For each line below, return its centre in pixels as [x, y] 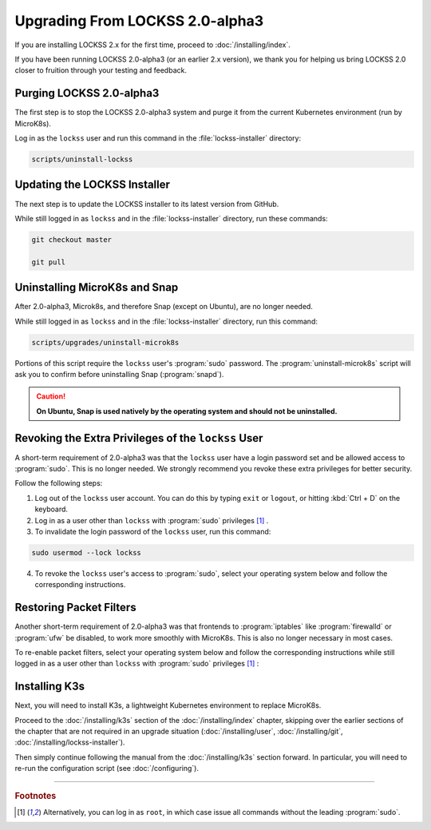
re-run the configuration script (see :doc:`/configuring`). [107, 768]
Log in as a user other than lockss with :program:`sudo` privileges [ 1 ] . [152, 520]
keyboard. [51, 509]
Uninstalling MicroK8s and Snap [97, 288]
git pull [49, 262]
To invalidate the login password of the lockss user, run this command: [153, 531]
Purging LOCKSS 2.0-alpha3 [87, 93]
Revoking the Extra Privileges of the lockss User [139, 438]
